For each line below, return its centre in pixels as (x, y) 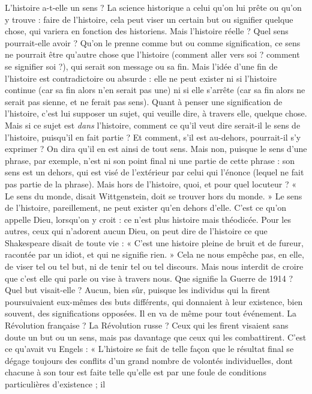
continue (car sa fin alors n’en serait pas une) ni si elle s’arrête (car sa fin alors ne (155, 90)
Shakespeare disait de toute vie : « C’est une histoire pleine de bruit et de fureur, (154, 242)
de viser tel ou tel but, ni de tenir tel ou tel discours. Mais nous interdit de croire (154, 266)
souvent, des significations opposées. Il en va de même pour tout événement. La (151, 313)
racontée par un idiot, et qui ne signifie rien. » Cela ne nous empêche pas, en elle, (154, 254)
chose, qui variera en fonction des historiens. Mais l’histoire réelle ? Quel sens (147, 31)
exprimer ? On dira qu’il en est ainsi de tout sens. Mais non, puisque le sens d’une (156, 149)
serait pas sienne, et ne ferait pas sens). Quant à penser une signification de (144, 101)
